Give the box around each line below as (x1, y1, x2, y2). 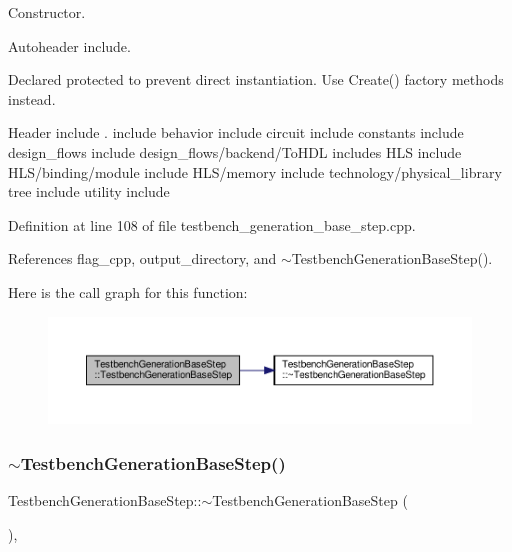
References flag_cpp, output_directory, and (8, 248, 277, 269)
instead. (8, 88, 56, 109)
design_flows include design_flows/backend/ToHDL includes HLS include (8, 141, 462, 162)
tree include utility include (8, 181, 170, 202)
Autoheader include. (8, 35, 131, 56)
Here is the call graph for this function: (8, 281, 248, 302)
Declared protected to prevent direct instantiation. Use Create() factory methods (8, 69, 504, 90)
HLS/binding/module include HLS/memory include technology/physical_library (8, 161, 502, 182)
